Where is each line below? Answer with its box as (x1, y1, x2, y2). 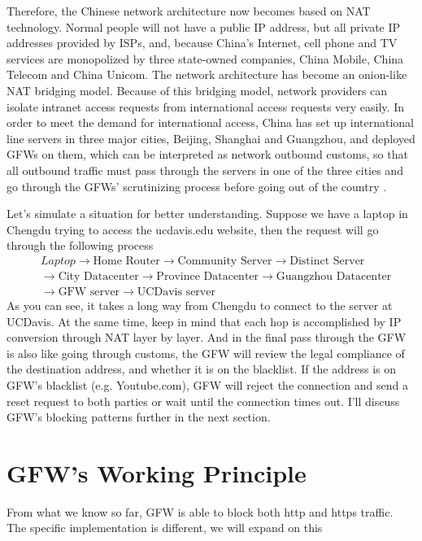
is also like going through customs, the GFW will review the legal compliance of (7, 344, 405, 361)
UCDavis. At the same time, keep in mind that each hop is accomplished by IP (7, 312, 402, 329)
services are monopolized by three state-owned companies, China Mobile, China (7, 50, 404, 67)
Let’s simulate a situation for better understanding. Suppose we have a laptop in (7, 205, 408, 222)
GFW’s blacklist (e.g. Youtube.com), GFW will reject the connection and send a (7, 376, 408, 393)
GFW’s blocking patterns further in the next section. (7, 408, 271, 425)
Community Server (177, 255, 272, 267)
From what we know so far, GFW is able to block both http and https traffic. (7, 503, 394, 520)
